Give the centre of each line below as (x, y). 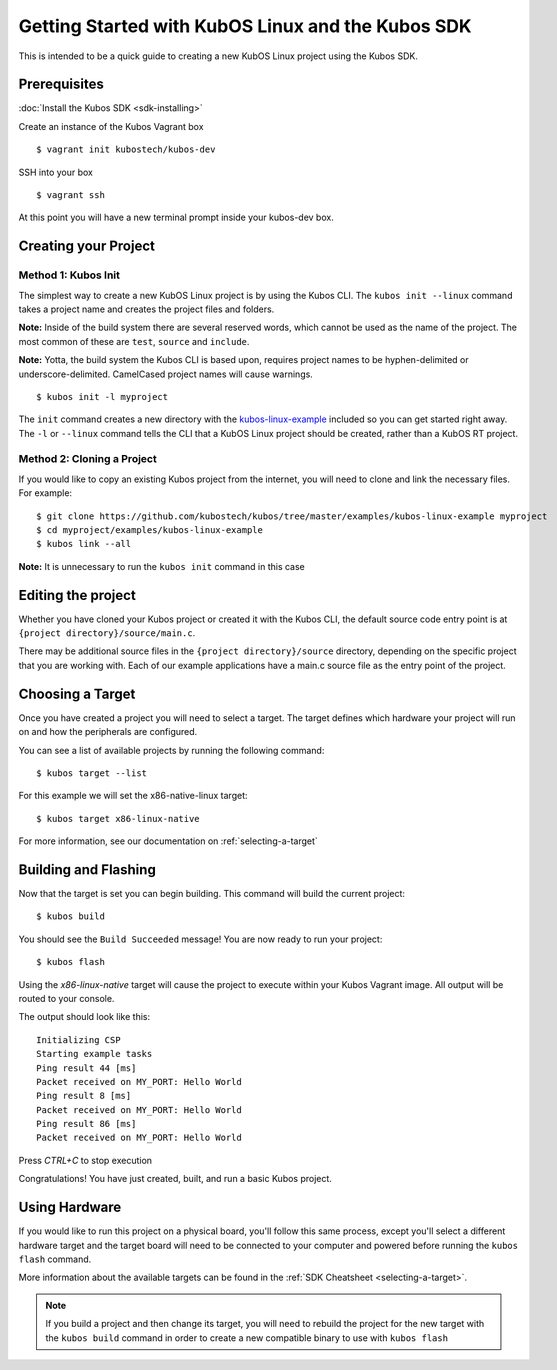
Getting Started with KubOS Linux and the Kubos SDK (245, 26)
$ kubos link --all (84, 544)
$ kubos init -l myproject (102, 396)
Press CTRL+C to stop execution (85, 1160)
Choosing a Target (77, 693)
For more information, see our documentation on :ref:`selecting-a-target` (168, 841)
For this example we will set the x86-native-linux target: (133, 796)
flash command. (55, 1259)
